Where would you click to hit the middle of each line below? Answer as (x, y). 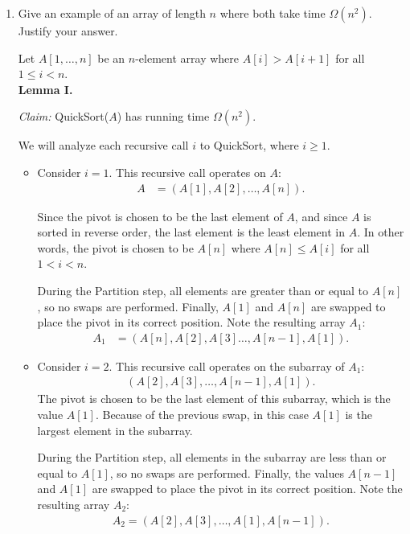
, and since (321, 216)
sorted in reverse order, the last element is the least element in (191, 232)
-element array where (187, 58)
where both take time (273, 13)
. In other (381, 232)
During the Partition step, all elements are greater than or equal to (203, 290)
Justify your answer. (68, 31)
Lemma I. (45, 89)
